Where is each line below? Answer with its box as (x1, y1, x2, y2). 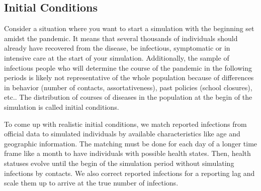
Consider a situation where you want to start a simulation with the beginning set (4, 23, 254, 34)
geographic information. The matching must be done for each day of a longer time (4, 138, 257, 148)
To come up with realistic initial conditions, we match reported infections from (4, 118, 247, 129)
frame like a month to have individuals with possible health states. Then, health (4, 148, 251, 158)
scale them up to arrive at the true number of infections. (4, 177, 179, 188)
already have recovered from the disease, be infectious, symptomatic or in (4, 43, 230, 53)
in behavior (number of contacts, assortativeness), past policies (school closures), (4, 82, 252, 92)
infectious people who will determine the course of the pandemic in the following (4, 62, 252, 73)
